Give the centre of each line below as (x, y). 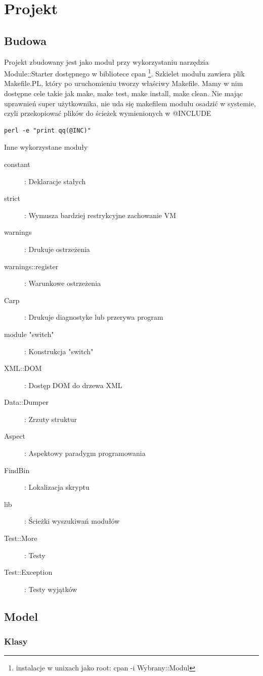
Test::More (21, 538)
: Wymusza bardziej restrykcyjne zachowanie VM (100, 215)
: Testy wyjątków (51, 589)
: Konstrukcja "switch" (59, 351)
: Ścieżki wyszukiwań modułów (72, 521)
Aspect (15, 436)
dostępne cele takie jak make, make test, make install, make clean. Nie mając (124, 93)
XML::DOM (23, 368)
